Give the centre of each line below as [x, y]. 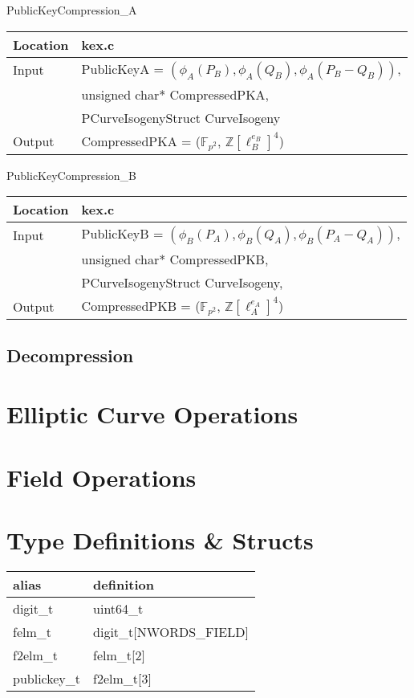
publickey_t [47, 678]
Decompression [70, 355]
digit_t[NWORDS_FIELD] [171, 631]
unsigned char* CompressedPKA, [175, 94]
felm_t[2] [119, 655]
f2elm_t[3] [122, 678]
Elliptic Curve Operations [152, 414]
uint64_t [118, 608]
